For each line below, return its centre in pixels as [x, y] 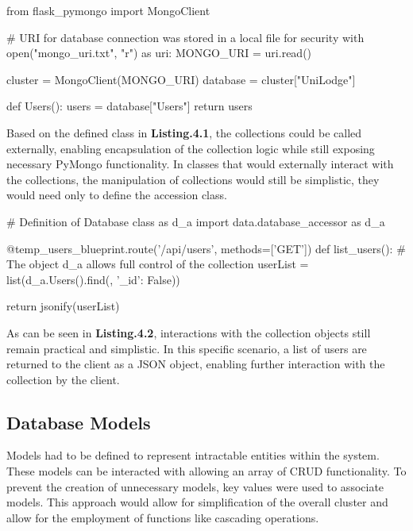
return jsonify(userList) [63, 306]
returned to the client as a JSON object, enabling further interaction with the [196, 364]
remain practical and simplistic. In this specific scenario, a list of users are [187, 348]
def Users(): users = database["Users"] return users [129, 106]
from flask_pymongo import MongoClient [108, 10]
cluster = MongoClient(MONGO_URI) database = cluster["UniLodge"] [181, 79]
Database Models [79, 422]
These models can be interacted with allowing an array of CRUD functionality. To [206, 471]
